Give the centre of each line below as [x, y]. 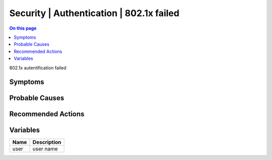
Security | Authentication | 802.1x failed [94, 13]
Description [47, 142]
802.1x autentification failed [38, 67]
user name [45, 149]
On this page [23, 28]
